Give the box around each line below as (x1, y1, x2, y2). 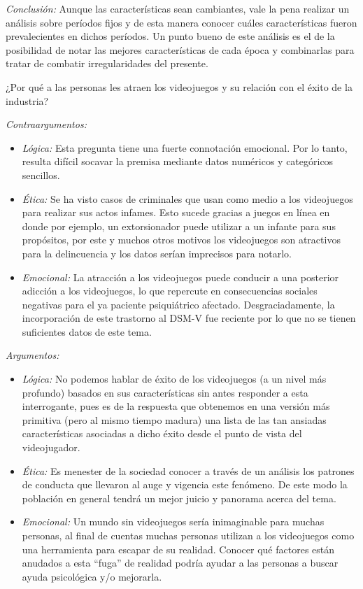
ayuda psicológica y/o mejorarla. (22, 569, 162, 583)
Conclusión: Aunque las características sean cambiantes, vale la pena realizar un (6, 1, 350, 15)
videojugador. (22, 440, 80, 455)
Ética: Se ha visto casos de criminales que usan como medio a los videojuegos (22, 191, 353, 206)
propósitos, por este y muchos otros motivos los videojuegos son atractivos (22, 232, 341, 247)
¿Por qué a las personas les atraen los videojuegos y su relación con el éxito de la (6, 79, 353, 94)
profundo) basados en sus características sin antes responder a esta (22, 385, 308, 399)
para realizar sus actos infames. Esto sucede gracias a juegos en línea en (22, 205, 330, 220)
